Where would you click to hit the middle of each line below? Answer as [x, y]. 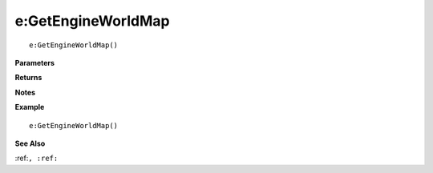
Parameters [35, 62]
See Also [30, 143]
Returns [28, 78]
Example [30, 107]
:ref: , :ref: [36, 158]
